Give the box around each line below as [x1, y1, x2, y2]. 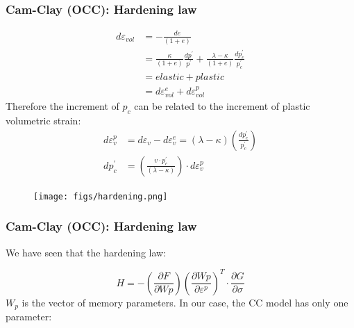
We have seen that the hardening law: [6, 245, 167, 259]
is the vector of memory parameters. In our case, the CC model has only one [22, 295, 348, 309]
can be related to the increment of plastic [134, 99, 310, 113]
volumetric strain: [6, 113, 81, 128]
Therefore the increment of [6, 99, 119, 113]
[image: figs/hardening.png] [33, 191, 168, 202]
